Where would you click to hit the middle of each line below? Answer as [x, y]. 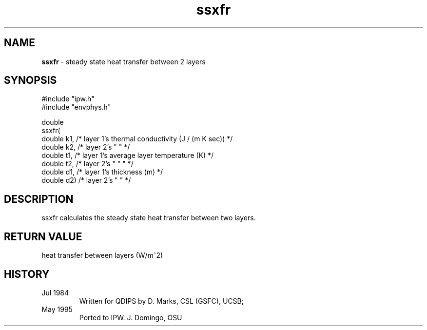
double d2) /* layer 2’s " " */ [86, 180]
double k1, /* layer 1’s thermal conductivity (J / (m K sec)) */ [137, 139]
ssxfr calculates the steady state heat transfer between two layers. [149, 218]
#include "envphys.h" [76, 107]
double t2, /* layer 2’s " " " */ [87, 164]
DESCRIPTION [39, 199]
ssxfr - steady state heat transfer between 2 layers [124, 61]
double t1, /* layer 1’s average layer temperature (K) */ [128, 155]
